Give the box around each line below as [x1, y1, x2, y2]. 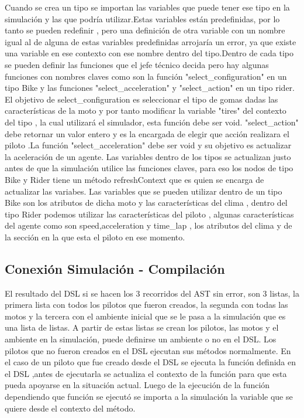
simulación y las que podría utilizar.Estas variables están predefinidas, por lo [5, 12, 280, 25]
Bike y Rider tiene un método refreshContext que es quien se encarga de [5, 173, 264, 185]
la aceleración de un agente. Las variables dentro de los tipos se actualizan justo [5, 150, 291, 162]
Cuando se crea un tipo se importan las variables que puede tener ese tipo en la [5, 1, 290, 13]
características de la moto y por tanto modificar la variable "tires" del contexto [5, 104, 286, 117]
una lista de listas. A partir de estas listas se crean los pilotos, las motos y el [5, 321, 279, 334]
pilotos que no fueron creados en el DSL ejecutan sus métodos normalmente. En [5, 344, 291, 356]
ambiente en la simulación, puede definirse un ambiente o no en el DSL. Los [5, 333, 277, 345]
